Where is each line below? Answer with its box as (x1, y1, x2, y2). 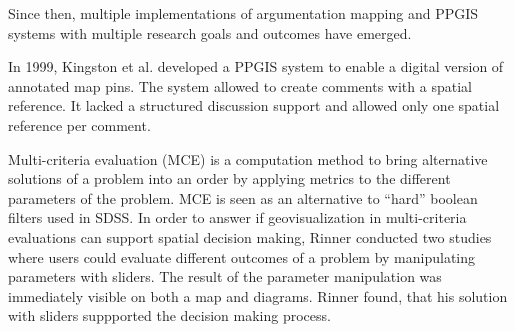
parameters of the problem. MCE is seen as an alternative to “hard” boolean (8, 187, 478, 208)
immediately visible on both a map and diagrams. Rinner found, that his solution (8, 285, 508, 306)
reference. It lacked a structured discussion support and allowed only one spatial (8, 95, 500, 116)
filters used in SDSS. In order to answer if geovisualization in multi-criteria (8, 207, 467, 228)
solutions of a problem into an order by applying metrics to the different (8, 168, 451, 189)
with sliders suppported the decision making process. (8, 305, 331, 326)
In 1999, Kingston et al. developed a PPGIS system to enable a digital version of (8, 56, 504, 77)
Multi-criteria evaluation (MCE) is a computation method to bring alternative (8, 148, 488, 169)
